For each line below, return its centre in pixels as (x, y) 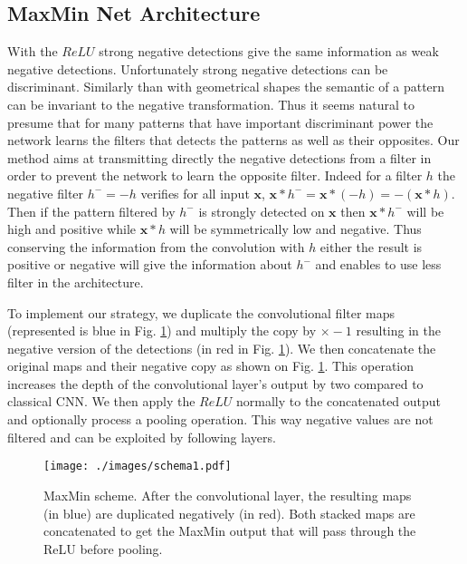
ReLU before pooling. (103, 548)
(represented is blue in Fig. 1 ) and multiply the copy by (162, 331)
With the (33, 51)
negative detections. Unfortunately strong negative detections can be (198, 68)
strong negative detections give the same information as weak (269, 51)
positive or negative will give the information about (150, 264)
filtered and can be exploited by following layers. (142, 437)
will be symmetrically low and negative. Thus (295, 229)
